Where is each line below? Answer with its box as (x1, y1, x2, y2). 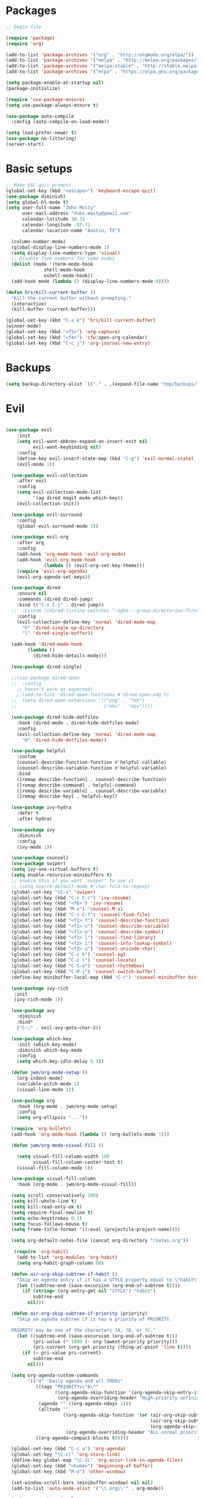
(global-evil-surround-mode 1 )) (16, 523, 99, 529)
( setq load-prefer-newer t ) (5, 130, 77, 136)
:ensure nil (16, 590, 47, 597)
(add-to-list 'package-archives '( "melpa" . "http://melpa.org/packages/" (5, 57, 200, 64)
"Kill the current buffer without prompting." (11, 295, 132, 301)
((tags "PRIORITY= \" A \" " (35, 1384, 99, 1390)
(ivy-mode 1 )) (16, 844, 52, 850)
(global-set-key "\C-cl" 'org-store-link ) (11, 1452, 121, 1458)
